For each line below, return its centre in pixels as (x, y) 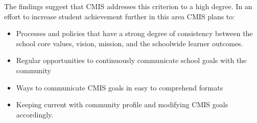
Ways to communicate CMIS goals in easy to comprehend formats (120, 87)
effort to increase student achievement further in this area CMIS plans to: (120, 16)
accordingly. (35, 114)
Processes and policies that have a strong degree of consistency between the (134, 33)
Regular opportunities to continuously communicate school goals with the (131, 60)
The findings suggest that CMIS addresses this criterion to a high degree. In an (128, 6)
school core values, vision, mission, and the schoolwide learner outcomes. (130, 43)
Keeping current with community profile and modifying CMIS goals (122, 104)
